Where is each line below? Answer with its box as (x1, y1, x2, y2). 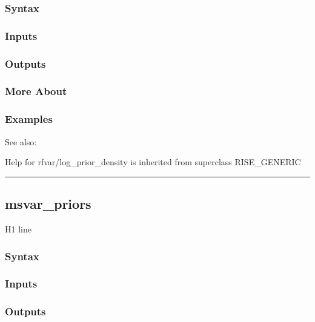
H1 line (5, 222, 31, 235)
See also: (5, 135, 37, 148)
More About (5, 84, 67, 99)
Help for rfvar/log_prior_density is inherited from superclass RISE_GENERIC (5, 156, 301, 168)
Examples (5, 111, 53, 126)
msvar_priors (5, 194, 91, 213)
